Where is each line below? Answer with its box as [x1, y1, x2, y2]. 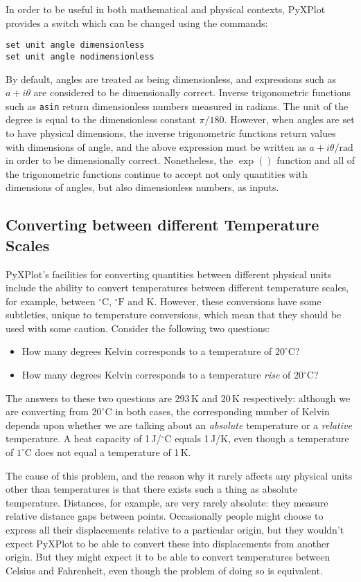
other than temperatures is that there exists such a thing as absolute [6, 482, 298, 496]
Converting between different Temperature [6, 214, 319, 235]
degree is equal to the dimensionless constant [6, 112, 196, 127]
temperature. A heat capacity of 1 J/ [6, 431, 161, 446]
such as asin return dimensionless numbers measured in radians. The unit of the [6, 98, 349, 113]
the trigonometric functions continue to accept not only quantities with [6, 166, 308, 181]
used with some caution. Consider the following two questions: [6, 320, 270, 335]
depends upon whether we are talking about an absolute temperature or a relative [6, 417, 352, 432]
